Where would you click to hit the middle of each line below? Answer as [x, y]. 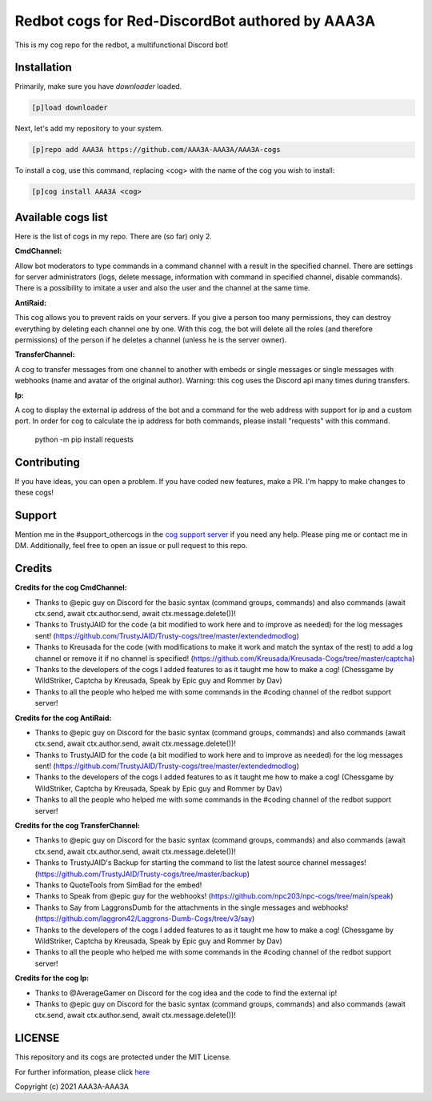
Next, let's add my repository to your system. [89, 129]
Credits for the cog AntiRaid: [63, 718]
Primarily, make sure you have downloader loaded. [98, 86]
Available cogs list [61, 217]
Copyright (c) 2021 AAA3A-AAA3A [72, 1086]
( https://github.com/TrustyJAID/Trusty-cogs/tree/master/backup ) [142, 874]
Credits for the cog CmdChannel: [71, 587]
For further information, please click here [82, 1071]
